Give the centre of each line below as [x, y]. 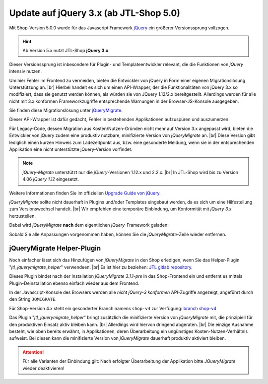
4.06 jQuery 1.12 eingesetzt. [51, 179]
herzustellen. [22, 216]
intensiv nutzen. [26, 71]
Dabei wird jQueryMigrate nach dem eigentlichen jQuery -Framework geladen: [89, 225]
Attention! [33, 352]
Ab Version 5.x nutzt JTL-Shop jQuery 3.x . [66, 51]
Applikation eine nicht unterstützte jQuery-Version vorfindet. [71, 149]
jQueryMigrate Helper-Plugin [55, 248]
